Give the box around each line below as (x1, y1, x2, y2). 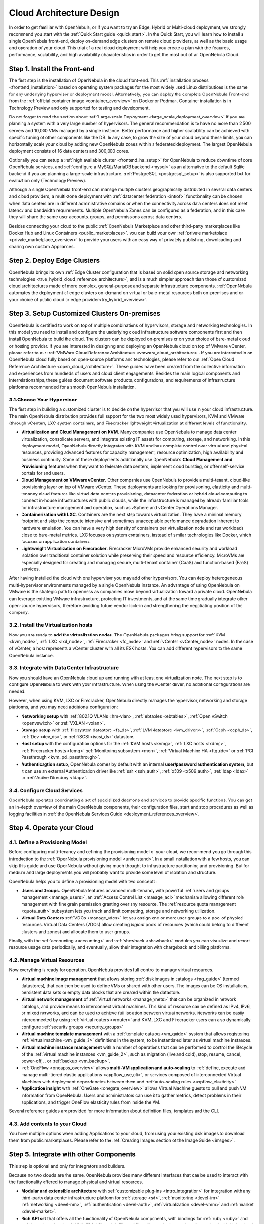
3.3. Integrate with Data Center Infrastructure (9, 664, 119, 671)
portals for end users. (21, 470, 65, 476)
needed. (9, 688, 26, 694)
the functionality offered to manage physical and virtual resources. (9, 1179, 143, 1185)
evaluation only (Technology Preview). (9, 178, 87, 184)
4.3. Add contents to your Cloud (9, 1120, 87, 1127)
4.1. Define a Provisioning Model (9, 839, 87, 846)
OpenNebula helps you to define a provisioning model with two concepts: (9, 878, 157, 884)
